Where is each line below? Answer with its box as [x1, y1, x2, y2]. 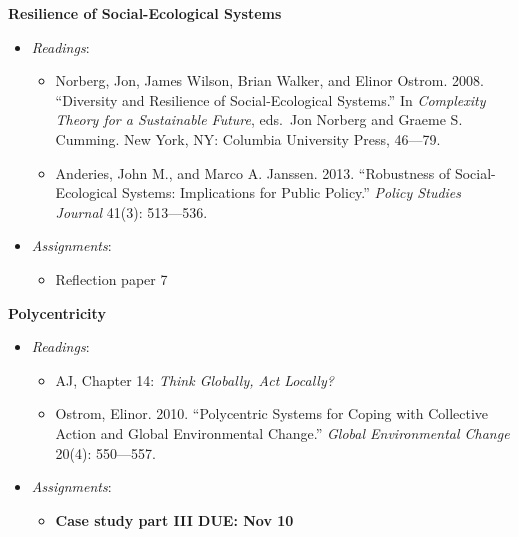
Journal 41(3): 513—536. [55, 201, 208, 222]
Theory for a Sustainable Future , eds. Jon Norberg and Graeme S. [55, 109, 463, 130]
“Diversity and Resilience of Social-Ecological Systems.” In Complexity [55, 89, 486, 110]
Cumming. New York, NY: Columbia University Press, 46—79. [55, 128, 441, 149]
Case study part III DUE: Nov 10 [55, 509, 294, 530]
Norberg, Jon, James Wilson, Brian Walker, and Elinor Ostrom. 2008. [55, 70, 484, 91]
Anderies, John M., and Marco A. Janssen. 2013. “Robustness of [55, 162, 451, 183]
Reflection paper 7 [55, 268, 168, 289]
